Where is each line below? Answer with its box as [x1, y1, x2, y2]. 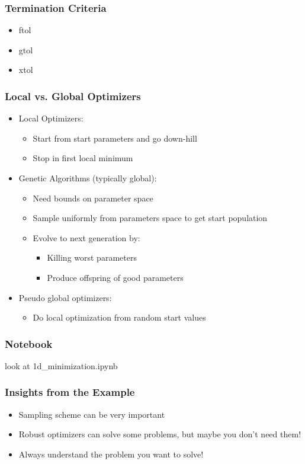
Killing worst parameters [47, 251, 137, 264]
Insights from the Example [5, 385, 135, 399]
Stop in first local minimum [33, 152, 133, 164]
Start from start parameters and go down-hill [33, 132, 197, 144]
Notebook [5, 336, 53, 351]
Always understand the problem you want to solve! [18, 447, 204, 460]
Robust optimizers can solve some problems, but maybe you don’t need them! [18, 428, 301, 440]
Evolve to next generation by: [33, 231, 140, 244]
